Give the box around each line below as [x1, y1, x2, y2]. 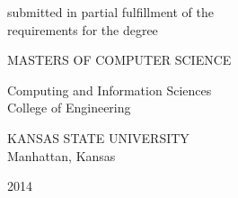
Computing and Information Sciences [7, 80, 212, 99]
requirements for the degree [7, 20, 158, 39]
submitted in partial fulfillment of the [7, 3, 214, 21]
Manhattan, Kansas [7, 146, 116, 165]
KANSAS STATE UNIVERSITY [7, 128, 190, 147]
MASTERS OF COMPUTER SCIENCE [7, 50, 232, 69]
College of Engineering [7, 98, 131, 117]
